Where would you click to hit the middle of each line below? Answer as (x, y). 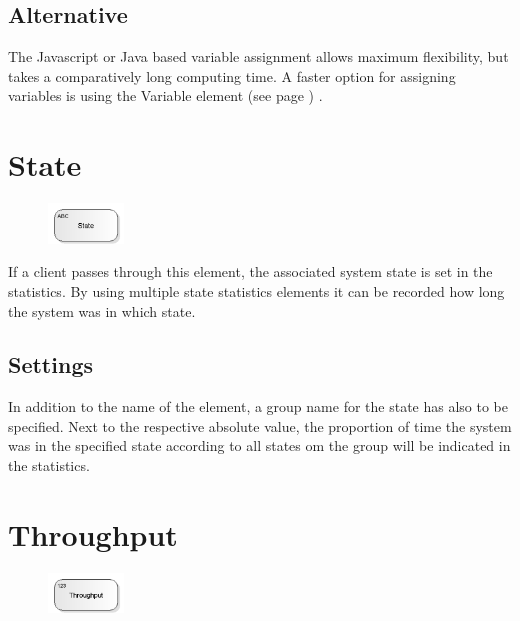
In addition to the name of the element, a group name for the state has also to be (258, 406)
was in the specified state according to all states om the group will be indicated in (259, 445)
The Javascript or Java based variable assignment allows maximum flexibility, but (258, 56)
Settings (50, 364)
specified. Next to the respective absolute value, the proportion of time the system (260, 425)
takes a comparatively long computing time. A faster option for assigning (232, 75)
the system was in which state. (102, 310)
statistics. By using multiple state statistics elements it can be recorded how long (256, 290)
